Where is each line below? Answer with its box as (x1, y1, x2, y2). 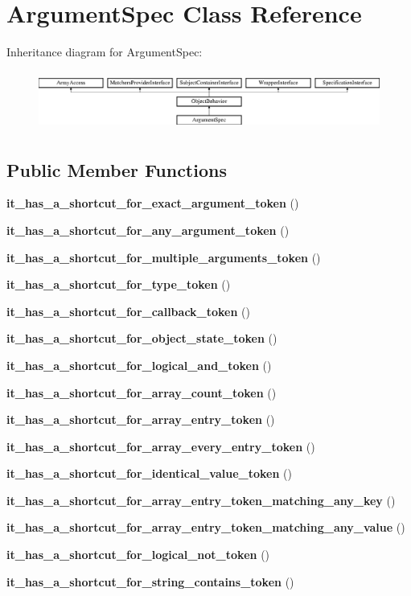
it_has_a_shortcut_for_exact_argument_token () (6, 195, 299, 212)
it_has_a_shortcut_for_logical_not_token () (6, 546, 270, 563)
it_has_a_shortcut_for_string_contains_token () (6, 573, 294, 590)
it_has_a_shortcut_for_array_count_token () (6, 384, 277, 401)
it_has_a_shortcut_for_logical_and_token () (6, 356, 272, 373)
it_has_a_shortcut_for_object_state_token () (6, 330, 277, 347)
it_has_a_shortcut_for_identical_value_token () (6, 465, 292, 482)
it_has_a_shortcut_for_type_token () (6, 276, 231, 293)
